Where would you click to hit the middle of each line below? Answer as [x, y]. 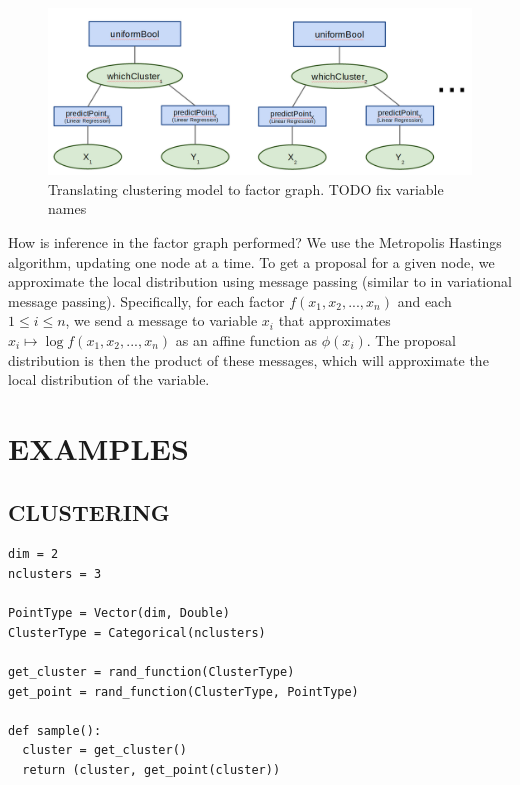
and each [424, 300]
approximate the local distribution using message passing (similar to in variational [260, 281]
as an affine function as [246, 340]
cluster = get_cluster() [104, 750]
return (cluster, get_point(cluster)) [151, 769]
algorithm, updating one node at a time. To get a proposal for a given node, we [251, 261]
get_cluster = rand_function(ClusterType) [151, 671]
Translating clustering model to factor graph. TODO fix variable [246, 188]
